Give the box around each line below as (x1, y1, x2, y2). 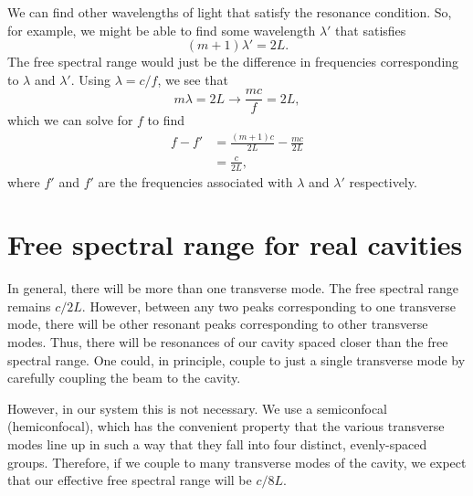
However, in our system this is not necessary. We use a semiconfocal (7, 398, 387, 417)
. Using (70, 69, 110, 89)
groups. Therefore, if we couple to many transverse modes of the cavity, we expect (7, 452, 467, 471)
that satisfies (335, 20, 406, 39)
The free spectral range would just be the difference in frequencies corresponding (7, 52, 459, 71)
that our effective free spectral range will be (7, 470, 252, 490)
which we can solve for (7, 111, 133, 130)
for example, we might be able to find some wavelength (7, 20, 316, 39)
